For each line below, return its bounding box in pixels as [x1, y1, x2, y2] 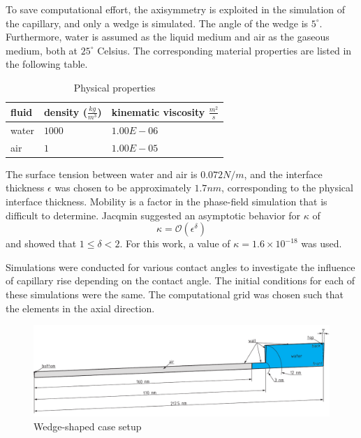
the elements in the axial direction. [6, 300, 155, 315]
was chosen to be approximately [54, 180, 191, 195]
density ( [43, 104, 87, 119]
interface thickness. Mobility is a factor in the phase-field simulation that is [6, 194, 327, 209]
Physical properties [73, 80, 156, 94]
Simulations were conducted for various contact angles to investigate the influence [6, 259, 355, 274]
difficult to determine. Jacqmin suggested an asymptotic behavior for [6, 207, 301, 222]
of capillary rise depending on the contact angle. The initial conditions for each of [6, 273, 355, 288]
